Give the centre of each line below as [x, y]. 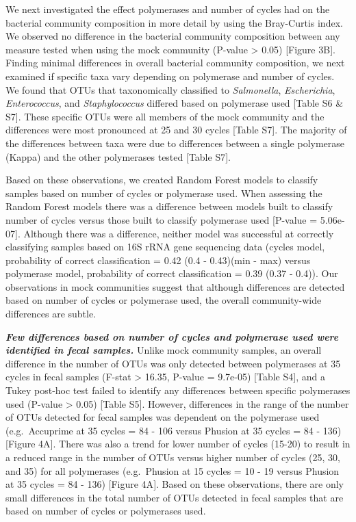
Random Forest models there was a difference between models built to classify [169, 206]
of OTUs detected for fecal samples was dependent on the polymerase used [163, 417]
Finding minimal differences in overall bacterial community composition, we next [175, 63]
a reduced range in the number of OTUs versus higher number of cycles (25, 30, [173, 457]
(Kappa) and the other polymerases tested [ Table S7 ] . [118, 156]
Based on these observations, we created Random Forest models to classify [162, 180]
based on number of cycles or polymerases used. [106, 511]
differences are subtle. [51, 314]
